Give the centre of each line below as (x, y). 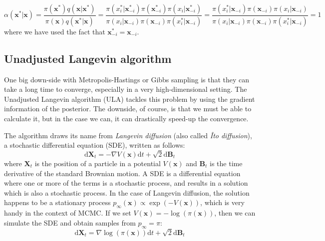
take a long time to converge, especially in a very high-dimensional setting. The (126, 89)
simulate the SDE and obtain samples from (70, 222)
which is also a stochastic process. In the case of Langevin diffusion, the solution (127, 192)
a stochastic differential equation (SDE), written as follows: (95, 145)
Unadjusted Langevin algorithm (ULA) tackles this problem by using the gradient (130, 99)
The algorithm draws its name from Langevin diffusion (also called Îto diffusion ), (128, 135)
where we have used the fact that (55, 31)
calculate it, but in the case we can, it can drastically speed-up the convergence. (126, 119)
